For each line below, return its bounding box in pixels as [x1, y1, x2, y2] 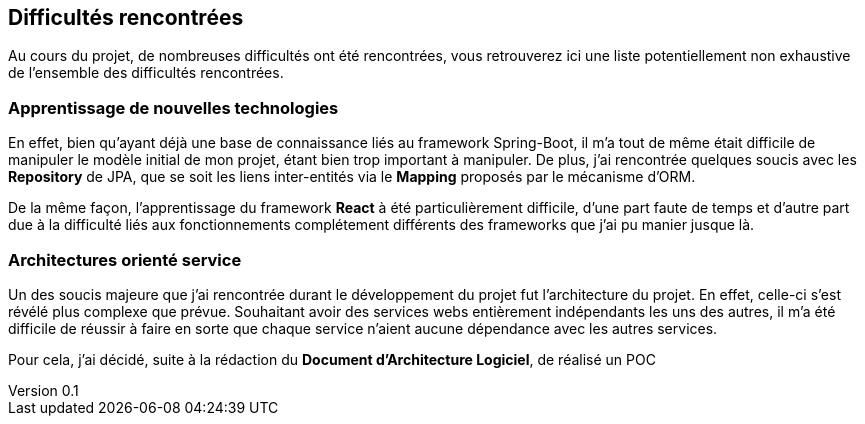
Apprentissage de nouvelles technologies [8, 97, 339, 118]
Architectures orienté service [8, 249, 242, 270]
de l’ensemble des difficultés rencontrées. [8, 64, 284, 82]
